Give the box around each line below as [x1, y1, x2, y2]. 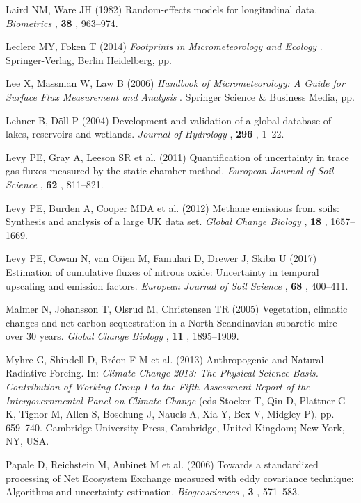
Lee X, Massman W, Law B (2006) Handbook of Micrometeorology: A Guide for [6, 76, 345, 90]
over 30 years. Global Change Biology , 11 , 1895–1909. [6, 329, 239, 343]
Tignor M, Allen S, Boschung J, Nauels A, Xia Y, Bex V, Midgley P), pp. [19, 406, 335, 421]
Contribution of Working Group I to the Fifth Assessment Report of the [6, 379, 310, 394]
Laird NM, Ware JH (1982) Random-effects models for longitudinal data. [6, 2, 318, 16]
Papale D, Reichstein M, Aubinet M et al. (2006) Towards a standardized [6, 457, 319, 472]
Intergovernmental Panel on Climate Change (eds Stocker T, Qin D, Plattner [6, 393, 335, 407]
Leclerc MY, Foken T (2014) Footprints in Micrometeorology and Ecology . [6, 39, 323, 53]
